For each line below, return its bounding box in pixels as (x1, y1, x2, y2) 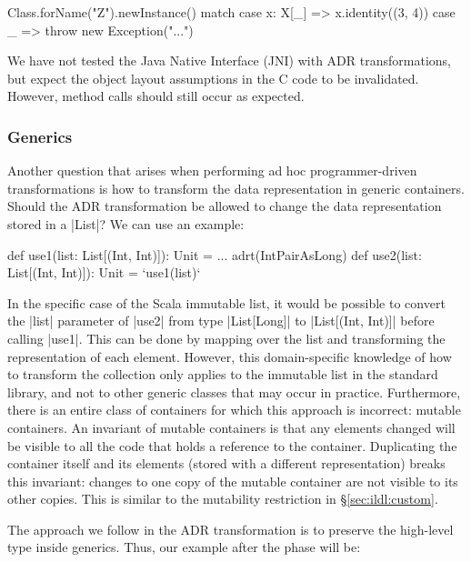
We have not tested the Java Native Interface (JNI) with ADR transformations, (7, 51, 451, 70)
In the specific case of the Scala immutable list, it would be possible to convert (7, 293, 446, 312)
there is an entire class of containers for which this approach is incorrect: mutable (7, 400, 461, 419)
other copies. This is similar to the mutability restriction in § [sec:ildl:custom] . (7, 489, 438, 508)
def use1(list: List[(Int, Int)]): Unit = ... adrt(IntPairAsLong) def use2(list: (7, 245, 422, 264)
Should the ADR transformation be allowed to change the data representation (7, 196, 442, 216)
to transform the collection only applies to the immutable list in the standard (7, 365, 438, 384)
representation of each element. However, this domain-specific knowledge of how (7, 346, 452, 366)
